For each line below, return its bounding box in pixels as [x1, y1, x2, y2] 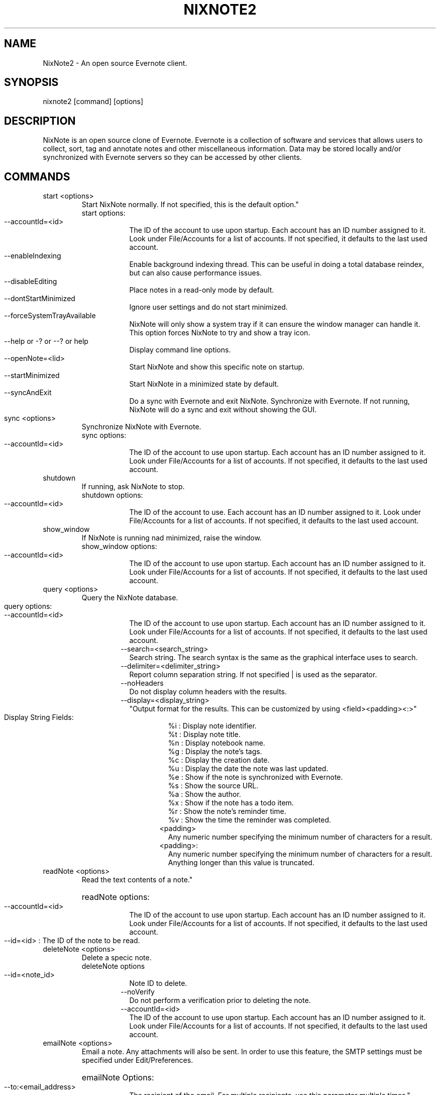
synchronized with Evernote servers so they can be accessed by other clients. [43, 153, 302, 162]
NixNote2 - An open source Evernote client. [43, 58, 187, 67]
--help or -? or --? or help [4, 337, 88, 346]
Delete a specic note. [81, 953, 152, 962]
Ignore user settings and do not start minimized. [129, 303, 288, 312]
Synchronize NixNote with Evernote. [81, 422, 201, 431]
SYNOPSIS [4, 76, 59, 89]
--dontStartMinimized [4, 294, 75, 303]
